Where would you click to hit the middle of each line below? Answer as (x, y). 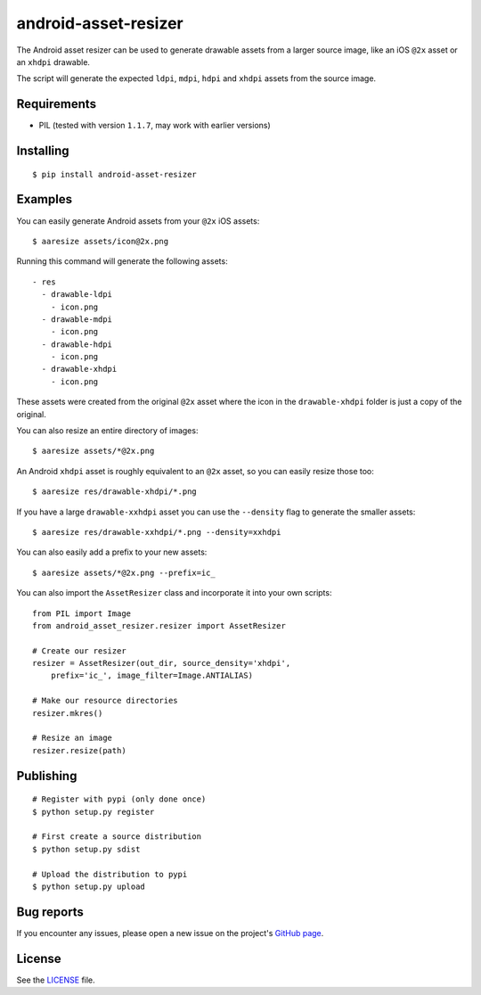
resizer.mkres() (68, 713)
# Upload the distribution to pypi (110, 874)
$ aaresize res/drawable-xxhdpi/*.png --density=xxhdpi (157, 532)
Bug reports (50, 912)
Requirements (57, 104)
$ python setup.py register (94, 812)
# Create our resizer (79, 650)
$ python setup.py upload (89, 886)
